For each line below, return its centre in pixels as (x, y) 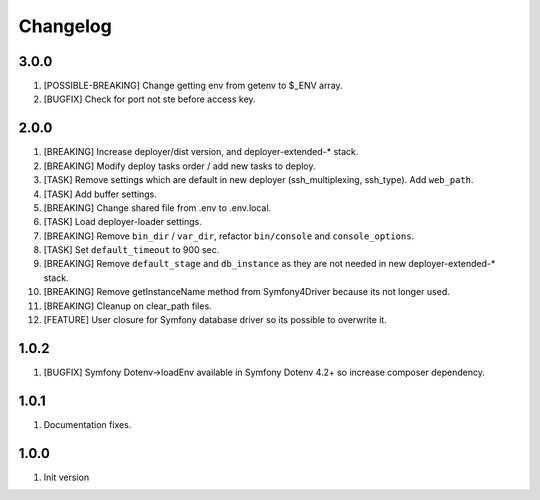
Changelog (65, 26)
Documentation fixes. (87, 424)
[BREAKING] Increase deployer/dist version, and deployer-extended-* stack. (201, 152)
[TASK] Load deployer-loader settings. (122, 222)
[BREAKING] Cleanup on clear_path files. (127, 306)
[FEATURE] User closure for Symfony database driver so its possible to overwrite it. (215, 320)
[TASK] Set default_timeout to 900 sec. (131, 250)
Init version (66, 477)
